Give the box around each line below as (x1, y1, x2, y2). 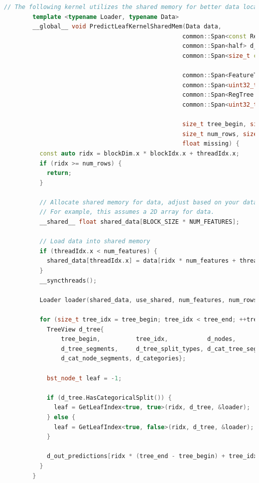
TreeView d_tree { (46, 325, 104, 333)
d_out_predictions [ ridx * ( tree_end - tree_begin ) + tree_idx (46, 453, 258, 460)
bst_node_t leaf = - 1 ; (46, 374, 122, 382)
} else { (46, 413, 76, 421)
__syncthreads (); (39, 277, 97, 284)
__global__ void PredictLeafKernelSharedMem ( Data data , (32, 23, 222, 30)
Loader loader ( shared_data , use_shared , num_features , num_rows (39, 296, 258, 304)
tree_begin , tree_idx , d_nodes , (61, 335, 236, 343)
